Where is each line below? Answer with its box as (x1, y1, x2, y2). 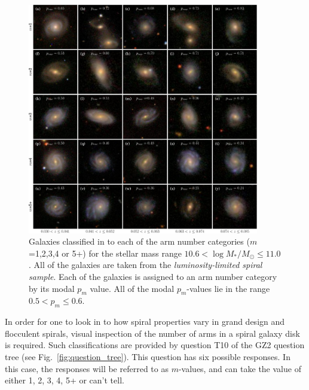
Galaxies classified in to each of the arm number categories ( (29, 235, 250, 248)
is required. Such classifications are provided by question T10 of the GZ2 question (5, 339, 305, 351)
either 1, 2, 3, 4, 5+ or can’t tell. (5, 374, 124, 386)
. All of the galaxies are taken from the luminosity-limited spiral (29, 258, 262, 271)
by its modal (29, 282, 75, 294)
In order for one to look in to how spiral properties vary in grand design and (5, 315, 285, 328)
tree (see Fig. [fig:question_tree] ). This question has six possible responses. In (5, 350, 290, 362)
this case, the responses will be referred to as (5, 362, 169, 374)
